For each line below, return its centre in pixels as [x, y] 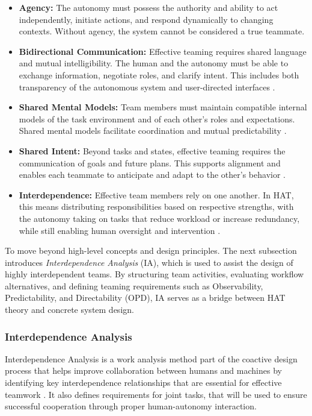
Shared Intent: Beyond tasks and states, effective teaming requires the [152, 150]
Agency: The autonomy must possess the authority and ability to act [148, 7]
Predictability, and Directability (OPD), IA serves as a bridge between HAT [145, 298]
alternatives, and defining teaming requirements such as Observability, [134, 285]
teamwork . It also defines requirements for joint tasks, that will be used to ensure [156, 394]
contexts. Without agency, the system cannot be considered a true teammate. [162, 31]
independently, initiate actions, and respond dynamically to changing [146, 19]
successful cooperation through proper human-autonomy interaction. [131, 406]
